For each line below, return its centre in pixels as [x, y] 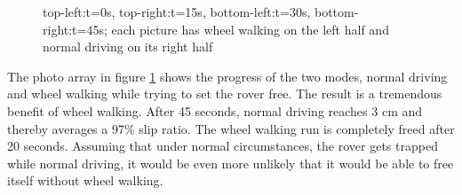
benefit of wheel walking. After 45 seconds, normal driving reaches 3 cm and [215, 110]
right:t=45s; [75, 29]
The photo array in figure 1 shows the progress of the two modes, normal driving [227, 76]
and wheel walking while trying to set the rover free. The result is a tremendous [225, 94]
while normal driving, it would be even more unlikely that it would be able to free [231, 163]
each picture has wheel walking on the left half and [250, 29]
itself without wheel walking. [85, 180]
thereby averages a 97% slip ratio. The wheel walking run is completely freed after [231, 128]
